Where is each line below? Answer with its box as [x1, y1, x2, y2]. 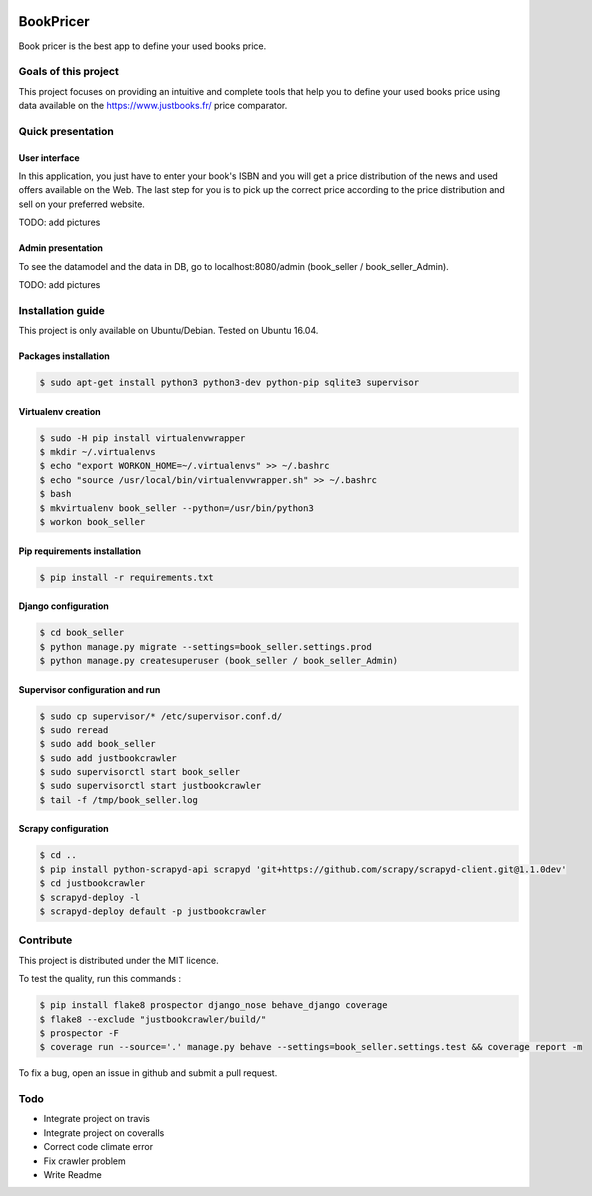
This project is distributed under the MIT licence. [18, 954, 219, 966]
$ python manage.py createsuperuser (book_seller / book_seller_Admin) [39, 655, 399, 666]
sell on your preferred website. [18, 198, 145, 210]
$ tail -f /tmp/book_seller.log [39, 794, 199, 805]
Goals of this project [18, 65, 119, 79]
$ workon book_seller [39, 516, 146, 527]
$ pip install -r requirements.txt [39, 571, 214, 583]
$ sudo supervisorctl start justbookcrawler [39, 780, 262, 792]
